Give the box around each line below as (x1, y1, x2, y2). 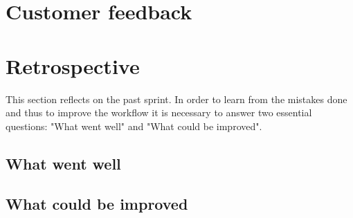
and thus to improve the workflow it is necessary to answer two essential (6, 105, 312, 120)
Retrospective (6, 51, 140, 80)
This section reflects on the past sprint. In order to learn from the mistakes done (6, 91, 347, 106)
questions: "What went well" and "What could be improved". (6, 118, 262, 133)
